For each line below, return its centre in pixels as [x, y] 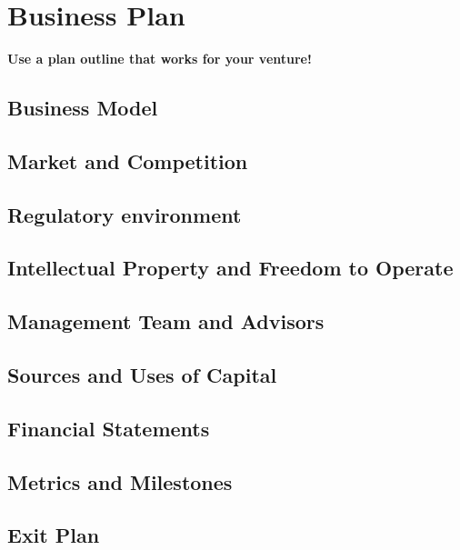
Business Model [83, 108]
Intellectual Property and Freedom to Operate [230, 268]
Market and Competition [128, 160]
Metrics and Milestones [120, 481]
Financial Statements [109, 428]
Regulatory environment [125, 214]
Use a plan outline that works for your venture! [160, 59]
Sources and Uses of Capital [142, 375]
